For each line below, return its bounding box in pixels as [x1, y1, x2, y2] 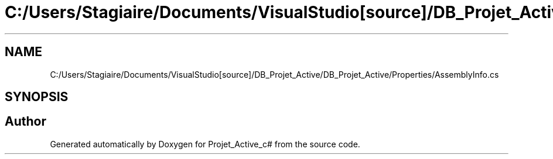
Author [5, 114, 46, 129]
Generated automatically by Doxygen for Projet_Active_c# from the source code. [50, 139, 360, 149]
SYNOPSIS [5, 89, 69, 105]
